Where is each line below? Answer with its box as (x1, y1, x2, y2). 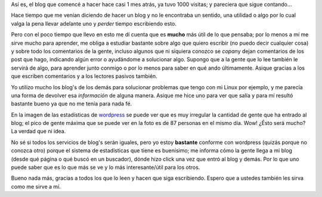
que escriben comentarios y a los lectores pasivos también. (11, 73, 157, 80)
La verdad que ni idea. (11, 128, 66, 135)
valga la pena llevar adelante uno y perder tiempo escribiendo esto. (11, 20, 177, 27)
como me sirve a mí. (11, 183, 61, 190)
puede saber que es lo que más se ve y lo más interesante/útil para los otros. (11, 164, 200, 171)
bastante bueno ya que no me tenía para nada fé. (11, 100, 132, 107)
